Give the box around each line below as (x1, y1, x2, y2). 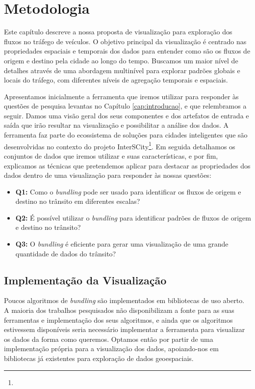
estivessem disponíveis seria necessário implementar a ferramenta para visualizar (4, 324, 245, 334)
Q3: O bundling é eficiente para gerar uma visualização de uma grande (15, 239, 229, 249)
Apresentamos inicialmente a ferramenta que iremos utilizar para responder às (4, 91, 239, 101)
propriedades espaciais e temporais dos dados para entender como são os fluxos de (4, 46, 251, 56)
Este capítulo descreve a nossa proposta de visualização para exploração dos (4, 27, 232, 37)
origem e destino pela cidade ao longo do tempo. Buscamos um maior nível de (4, 55, 238, 65)
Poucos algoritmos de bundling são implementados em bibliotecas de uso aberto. (4, 295, 245, 306)
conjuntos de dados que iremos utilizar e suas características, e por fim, (4, 150, 218, 161)
